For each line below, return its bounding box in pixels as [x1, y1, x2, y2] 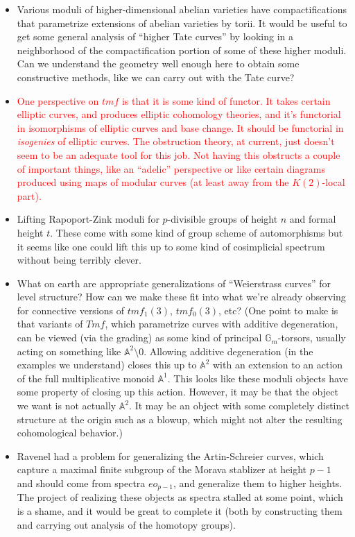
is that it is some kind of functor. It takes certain [121, 93, 331, 108]
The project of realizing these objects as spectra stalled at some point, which [17, 490, 343, 504]
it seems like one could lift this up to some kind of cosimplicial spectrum [17, 239, 325, 253]
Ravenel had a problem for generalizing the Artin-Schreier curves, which [17, 448, 324, 463]
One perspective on [17, 93, 99, 108]
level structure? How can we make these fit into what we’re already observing [17, 289, 346, 304]
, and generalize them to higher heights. [173, 476, 343, 490]
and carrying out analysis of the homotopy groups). [17, 517, 236, 531]
